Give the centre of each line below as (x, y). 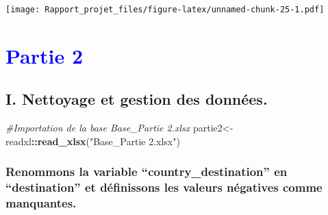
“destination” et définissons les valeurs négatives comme (164, 187)
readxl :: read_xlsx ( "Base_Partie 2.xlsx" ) (93, 141)
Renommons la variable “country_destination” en (147, 172)
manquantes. (41, 203)
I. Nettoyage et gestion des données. (137, 99)
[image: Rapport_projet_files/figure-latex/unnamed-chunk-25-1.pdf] (165, 10)
